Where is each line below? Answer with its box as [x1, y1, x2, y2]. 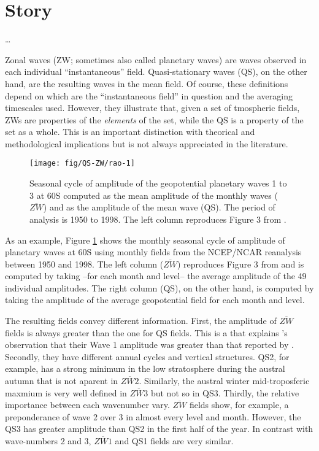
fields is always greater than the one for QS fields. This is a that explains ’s [5, 326, 288, 339]
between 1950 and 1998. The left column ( [5, 257, 164, 270]
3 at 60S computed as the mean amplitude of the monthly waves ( [29, 188, 278, 201]
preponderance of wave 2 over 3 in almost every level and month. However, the [5, 410, 301, 423]
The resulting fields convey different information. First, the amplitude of [5, 314, 277, 327]
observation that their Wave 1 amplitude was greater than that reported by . [5, 338, 294, 351]
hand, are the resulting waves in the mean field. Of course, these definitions [5, 77, 288, 90]
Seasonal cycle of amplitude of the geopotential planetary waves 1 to [29, 177, 287, 190]
